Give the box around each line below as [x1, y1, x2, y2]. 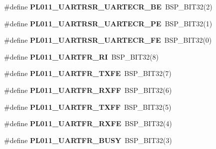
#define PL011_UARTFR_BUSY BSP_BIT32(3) [4, 135, 172, 145]
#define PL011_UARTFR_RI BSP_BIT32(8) [4, 51, 159, 62]
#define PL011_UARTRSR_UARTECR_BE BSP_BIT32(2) [4, 1, 213, 11]
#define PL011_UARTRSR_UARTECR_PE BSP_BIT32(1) [4, 18, 213, 28]
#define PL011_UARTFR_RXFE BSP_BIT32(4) [4, 118, 172, 129]
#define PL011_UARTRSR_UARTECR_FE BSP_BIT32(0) [4, 35, 212, 45]
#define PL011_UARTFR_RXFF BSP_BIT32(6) [4, 84, 172, 95]
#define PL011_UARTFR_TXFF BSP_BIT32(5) [4, 101, 172, 112]
